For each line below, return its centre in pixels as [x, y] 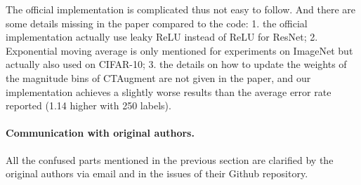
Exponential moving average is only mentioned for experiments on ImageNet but [179, 50]
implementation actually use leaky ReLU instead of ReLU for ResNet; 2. [162, 37]
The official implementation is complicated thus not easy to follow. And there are [181, 9]
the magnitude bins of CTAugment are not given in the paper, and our [158, 77]
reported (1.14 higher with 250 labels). [88, 105]
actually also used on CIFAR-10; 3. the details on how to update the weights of [176, 64]
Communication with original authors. [100, 133]
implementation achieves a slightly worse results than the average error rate [169, 91]
